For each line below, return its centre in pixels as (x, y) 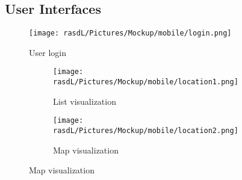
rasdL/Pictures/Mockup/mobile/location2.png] (146, 131)
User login (48, 52)
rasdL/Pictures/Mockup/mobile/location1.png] (146, 82)
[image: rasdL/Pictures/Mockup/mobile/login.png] (130, 33)
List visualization (85, 101)
